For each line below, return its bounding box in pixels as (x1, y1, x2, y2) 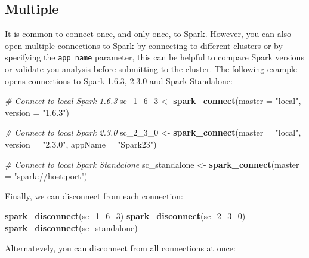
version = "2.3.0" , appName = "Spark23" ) (5, 138, 157, 150)
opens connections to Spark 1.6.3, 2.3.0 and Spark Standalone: (5, 74, 233, 87)
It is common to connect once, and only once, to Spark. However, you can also (5, 27, 292, 40)
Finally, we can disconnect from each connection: (5, 189, 183, 202)
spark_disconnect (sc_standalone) (5, 221, 138, 234)
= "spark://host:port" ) (5, 170, 88, 182)
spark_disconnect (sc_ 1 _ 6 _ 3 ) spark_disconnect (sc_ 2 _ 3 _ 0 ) (5, 210, 246, 222)
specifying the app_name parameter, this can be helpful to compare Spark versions (5, 51, 304, 63)
